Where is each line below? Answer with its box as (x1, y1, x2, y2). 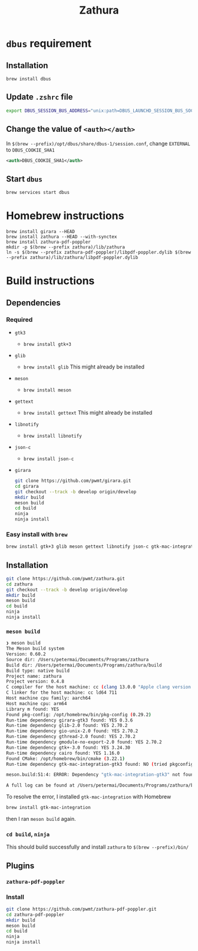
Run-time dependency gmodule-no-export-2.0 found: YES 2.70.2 (6, 739, 162, 745)
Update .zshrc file (6, 92, 73, 102)
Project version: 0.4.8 (6, 678, 65, 685)
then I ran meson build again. (6, 816, 76, 823)
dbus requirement (6, 37, 92, 50)
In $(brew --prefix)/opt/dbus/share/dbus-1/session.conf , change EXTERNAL (6, 140, 190, 147)
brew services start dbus (6, 190, 70, 196)
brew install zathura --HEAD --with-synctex (6, 234, 117, 240)
